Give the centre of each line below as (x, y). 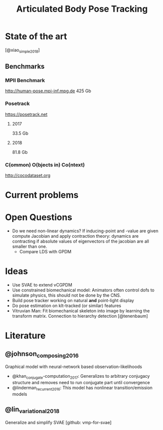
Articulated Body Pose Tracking (82, 9)
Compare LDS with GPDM (45, 252)
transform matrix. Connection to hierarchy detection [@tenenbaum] (80, 316)
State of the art (36, 36)
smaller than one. (30, 246)
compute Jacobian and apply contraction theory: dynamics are (75, 236)
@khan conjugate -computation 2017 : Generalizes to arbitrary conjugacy (81, 377)
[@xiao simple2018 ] (22, 51)
